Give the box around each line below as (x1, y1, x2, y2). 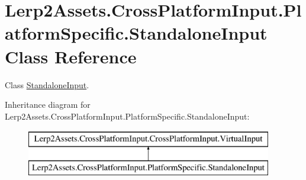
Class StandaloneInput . (5, 78, 89, 91)
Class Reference (5, 44, 137, 68)
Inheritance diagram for (5, 98, 91, 111)
